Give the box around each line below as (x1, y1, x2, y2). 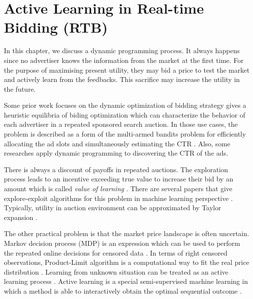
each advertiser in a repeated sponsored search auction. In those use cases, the (4, 119, 238, 129)
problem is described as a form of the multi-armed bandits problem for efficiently (4, 129, 246, 139)
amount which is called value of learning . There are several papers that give (4, 183, 233, 194)
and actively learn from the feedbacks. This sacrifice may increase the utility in (4, 74, 240, 84)
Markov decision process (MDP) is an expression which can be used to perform (4, 238, 240, 248)
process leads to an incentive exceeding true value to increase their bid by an (4, 174, 234, 184)
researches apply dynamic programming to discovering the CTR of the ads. (4, 148, 228, 158)
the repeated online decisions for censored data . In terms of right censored (4, 247, 228, 258)
